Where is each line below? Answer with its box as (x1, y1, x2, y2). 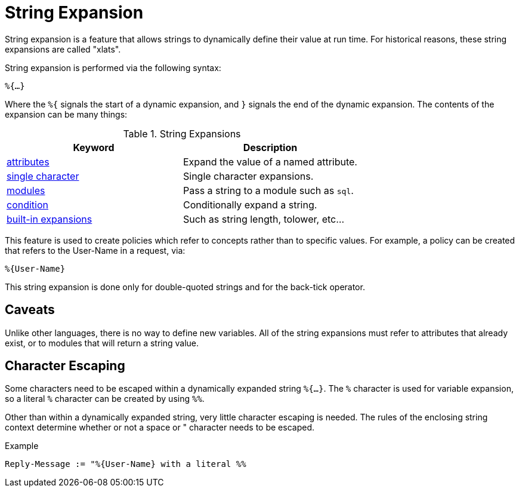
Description (243, 141, 298, 153)
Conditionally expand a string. (183, 198, 317, 211)
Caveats (5, 302, 55, 318)
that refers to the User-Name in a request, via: (5, 245, 186, 256)
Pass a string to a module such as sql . (183, 184, 354, 196)
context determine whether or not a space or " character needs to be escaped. (5, 422, 314, 433)
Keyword (73, 141, 115, 153)
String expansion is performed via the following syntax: (5, 62, 221, 73)
